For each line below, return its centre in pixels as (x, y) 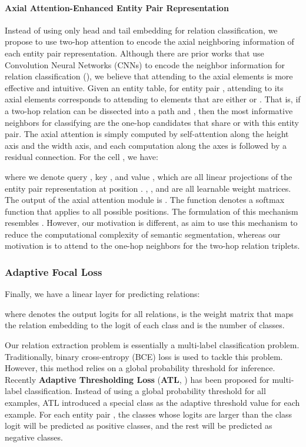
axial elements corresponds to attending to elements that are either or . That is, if (153, 99)
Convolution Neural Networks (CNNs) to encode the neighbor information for (145, 64)
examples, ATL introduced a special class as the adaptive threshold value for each (152, 403)
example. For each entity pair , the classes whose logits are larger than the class (149, 414)
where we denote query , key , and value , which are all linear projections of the (149, 176)
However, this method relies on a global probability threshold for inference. (140, 368)
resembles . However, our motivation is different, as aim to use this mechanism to (151, 223)
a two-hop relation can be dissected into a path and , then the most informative (149, 110)
